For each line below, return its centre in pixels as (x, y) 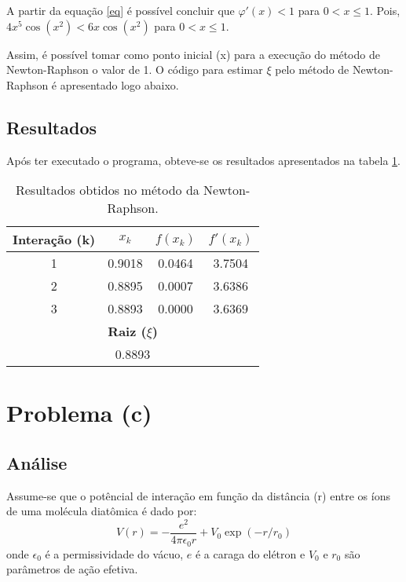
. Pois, (385, 10)
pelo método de (312, 70)
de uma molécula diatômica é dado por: (102, 511)
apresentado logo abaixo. (119, 84)
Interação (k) (54, 240)
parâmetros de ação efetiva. (72, 569)
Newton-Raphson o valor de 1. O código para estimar (135, 70)
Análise (37, 462)
